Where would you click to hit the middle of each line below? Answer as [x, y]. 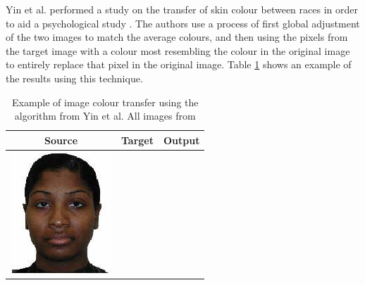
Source [61, 140]
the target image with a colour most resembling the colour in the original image [178, 50]
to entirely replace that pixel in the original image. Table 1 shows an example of [179, 64]
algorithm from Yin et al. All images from [105, 116]
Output [182, 140]
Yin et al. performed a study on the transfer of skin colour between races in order [182, 9]
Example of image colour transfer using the [105, 102]
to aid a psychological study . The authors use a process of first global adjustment [183, 23]
